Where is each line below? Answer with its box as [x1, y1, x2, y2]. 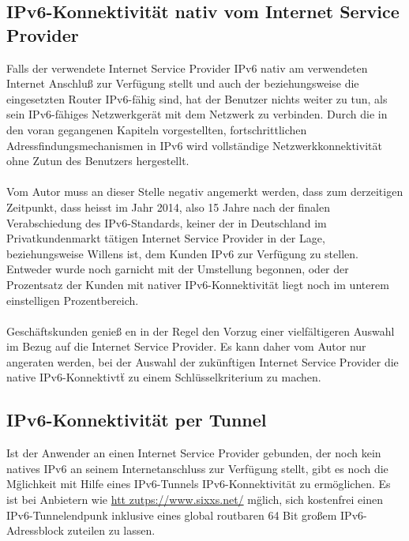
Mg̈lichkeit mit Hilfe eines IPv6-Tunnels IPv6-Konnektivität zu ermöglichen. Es [6, 475, 391, 492]
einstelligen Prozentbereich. [6, 291, 139, 308]
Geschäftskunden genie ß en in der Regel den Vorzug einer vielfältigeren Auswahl [6, 322, 395, 339]
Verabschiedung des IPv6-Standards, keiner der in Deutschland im [6, 214, 327, 231]
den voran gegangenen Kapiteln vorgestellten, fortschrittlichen [6, 121, 307, 137]
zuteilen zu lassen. [67, 522, 156, 539]
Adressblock [6, 522, 64, 539]
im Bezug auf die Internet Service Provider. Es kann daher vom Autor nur [6, 338, 366, 355]
